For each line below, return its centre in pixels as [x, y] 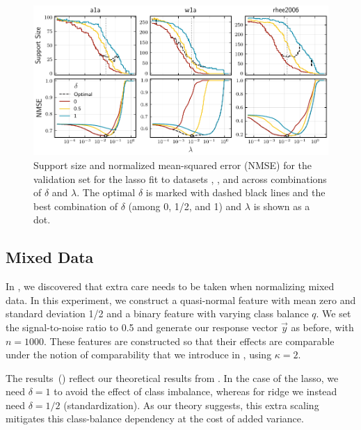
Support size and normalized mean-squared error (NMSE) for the [173, 165]
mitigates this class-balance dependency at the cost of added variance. [155, 419]
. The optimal [106, 192]
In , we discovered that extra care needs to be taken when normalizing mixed [170, 286]
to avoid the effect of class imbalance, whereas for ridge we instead [195, 391]
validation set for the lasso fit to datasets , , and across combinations [180, 178]
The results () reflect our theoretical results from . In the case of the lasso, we [172, 377]
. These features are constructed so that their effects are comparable [189, 341]
